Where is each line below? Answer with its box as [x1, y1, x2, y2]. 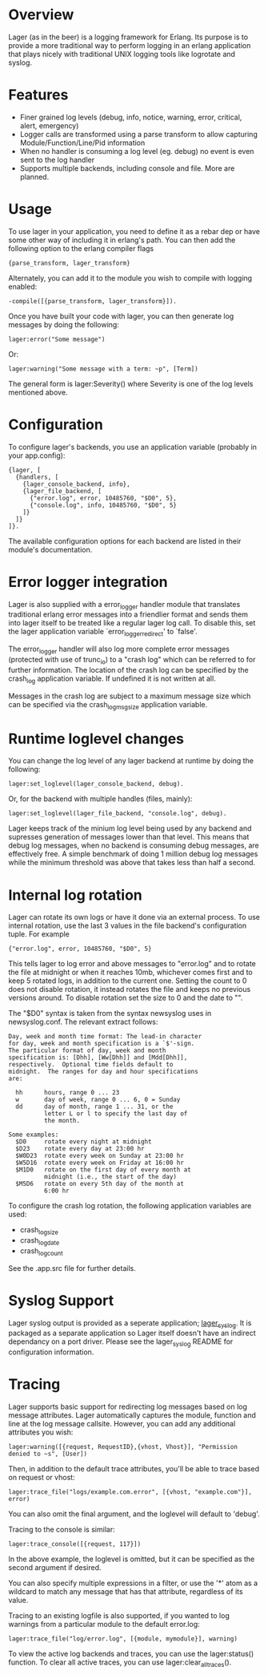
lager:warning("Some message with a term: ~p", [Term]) [8, 365, 198, 373]
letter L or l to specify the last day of [43, 1110, 188, 1118]
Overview [8, 6, 74, 24]
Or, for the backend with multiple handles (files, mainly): [8, 794, 193, 803]
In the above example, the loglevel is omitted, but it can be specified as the [8, 1554, 255, 1564]
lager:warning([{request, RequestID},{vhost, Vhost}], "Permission [8, 1443, 238, 1451]
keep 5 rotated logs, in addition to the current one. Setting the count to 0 [8, 976, 247, 985]
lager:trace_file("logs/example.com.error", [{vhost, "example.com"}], [8, 1488, 252, 1496]
